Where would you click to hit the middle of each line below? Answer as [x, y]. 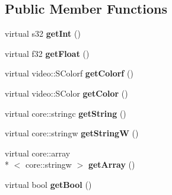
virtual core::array [38, 153]
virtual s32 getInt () [43, 33]
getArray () [112, 164]
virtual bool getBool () [48, 184]
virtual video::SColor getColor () [66, 93]
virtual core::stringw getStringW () [72, 133]
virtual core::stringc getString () [66, 113]
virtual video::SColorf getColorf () [69, 73]
